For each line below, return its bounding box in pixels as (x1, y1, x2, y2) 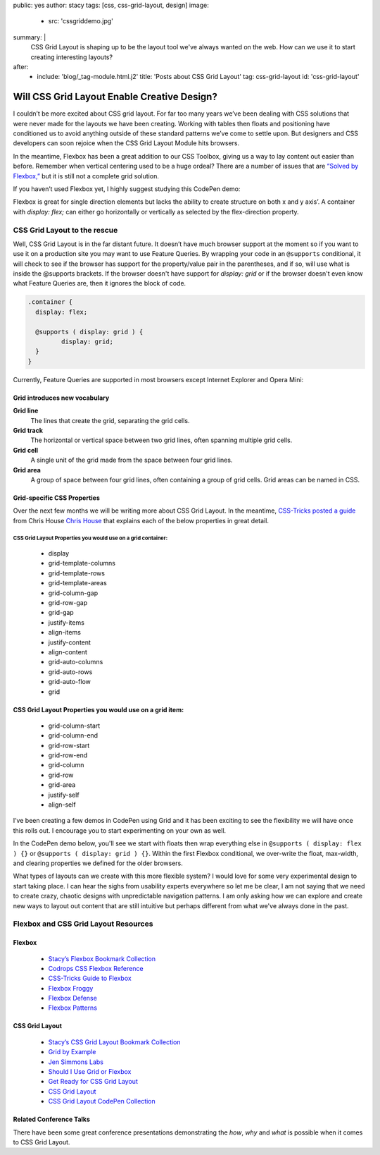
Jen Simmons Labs (48, 1058, 103, 1066)
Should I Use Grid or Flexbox (48, 1068, 132, 1076)
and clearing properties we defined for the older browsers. (13, 859, 183, 867)
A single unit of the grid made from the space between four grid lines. (30, 456, 233, 465)
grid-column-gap (48, 589, 99, 597)
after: (13, 62, 29, 71)
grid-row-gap (48, 599, 88, 607)
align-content (48, 647, 88, 656)
